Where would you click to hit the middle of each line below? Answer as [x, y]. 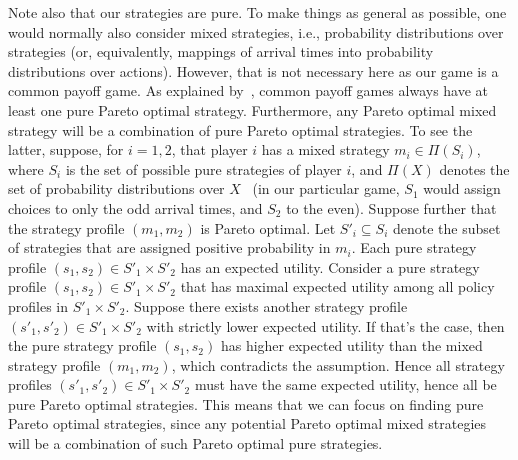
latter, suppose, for [66, 149]
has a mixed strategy [325, 149]
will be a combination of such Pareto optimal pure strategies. [195, 443]
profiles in [38, 305]
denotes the [474, 168]
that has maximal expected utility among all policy [337, 286]
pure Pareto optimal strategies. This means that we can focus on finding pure [246, 403]
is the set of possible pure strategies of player [203, 168]
